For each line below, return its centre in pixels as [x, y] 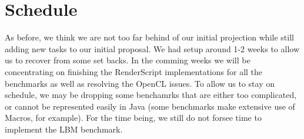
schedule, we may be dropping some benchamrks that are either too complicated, [151, 95]
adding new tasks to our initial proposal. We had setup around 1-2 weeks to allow [152, 48]
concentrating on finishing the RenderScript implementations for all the [134, 71]
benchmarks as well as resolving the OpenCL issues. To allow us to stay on [140, 83]
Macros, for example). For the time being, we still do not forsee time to [133, 118]
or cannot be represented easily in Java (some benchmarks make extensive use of [150, 106]
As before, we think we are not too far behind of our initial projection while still [149, 37]
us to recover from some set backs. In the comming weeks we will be [128, 60]
